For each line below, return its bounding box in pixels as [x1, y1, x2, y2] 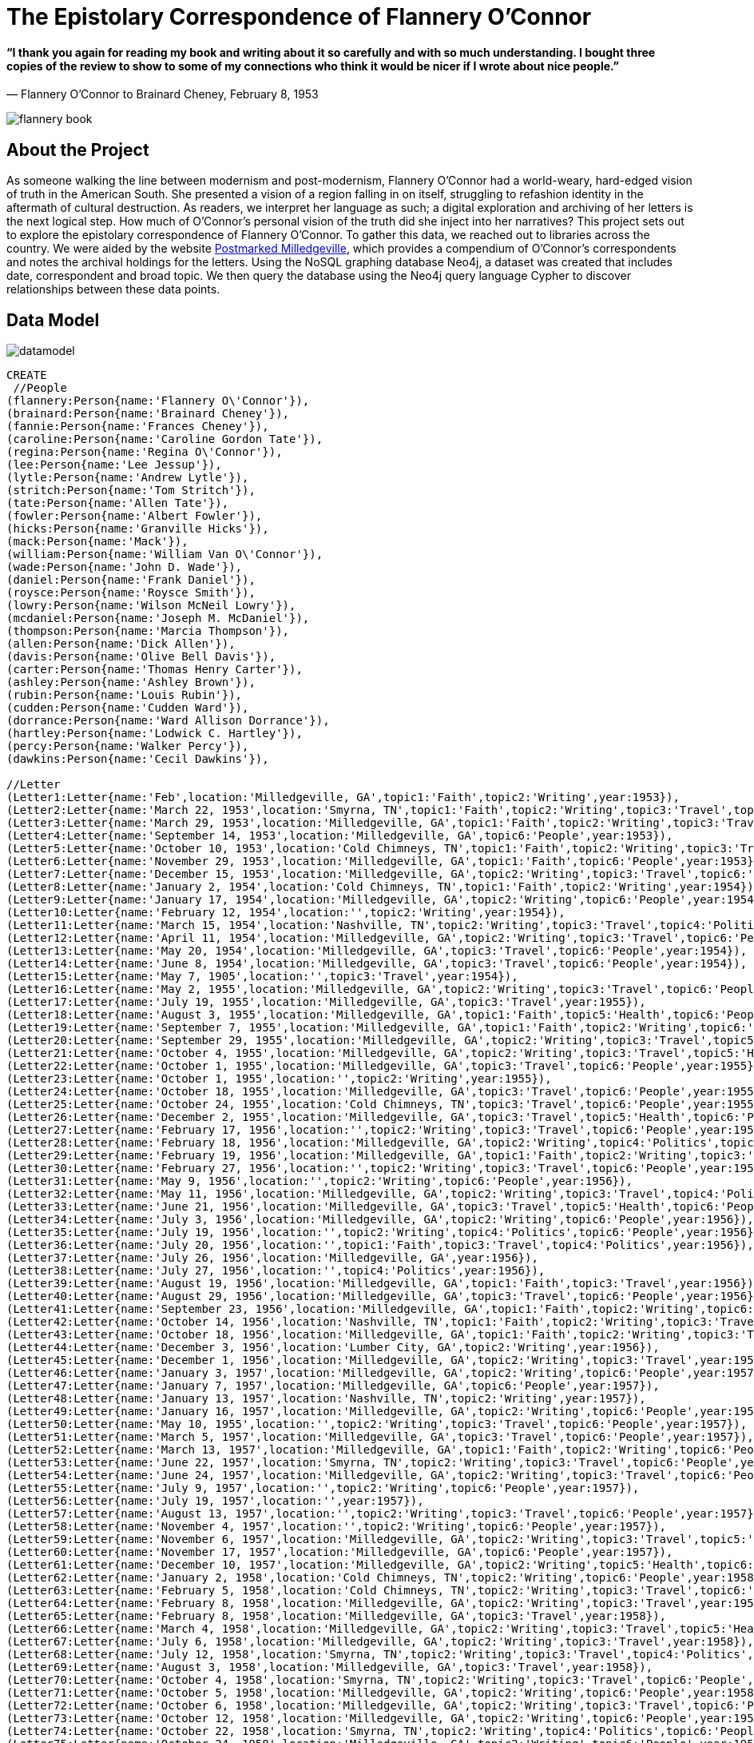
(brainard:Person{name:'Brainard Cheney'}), [6, 407, 290, 421]
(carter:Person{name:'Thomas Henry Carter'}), [6, 663, 303, 676]
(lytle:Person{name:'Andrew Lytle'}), [6, 471, 249, 485]
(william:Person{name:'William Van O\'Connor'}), [6, 548, 323, 561]
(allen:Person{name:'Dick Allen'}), [6, 637, 236, 651]
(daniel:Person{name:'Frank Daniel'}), [6, 573, 256, 587]
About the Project [6, 139, 149, 160]
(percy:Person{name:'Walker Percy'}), [6, 740, 249, 753]
